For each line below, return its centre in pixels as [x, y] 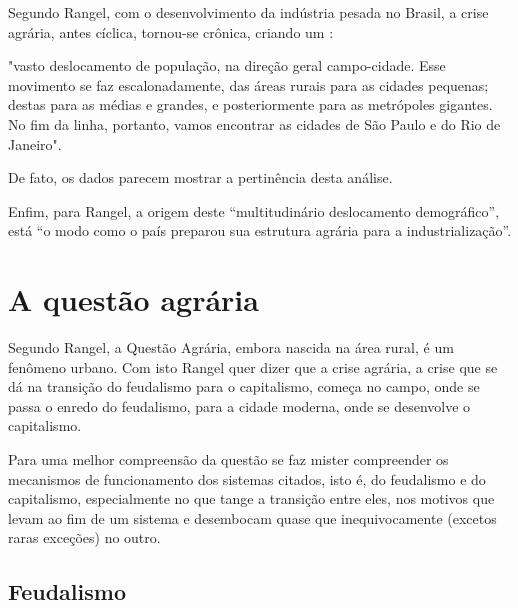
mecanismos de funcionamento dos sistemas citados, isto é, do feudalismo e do [247, 478]
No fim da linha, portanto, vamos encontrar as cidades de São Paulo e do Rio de [254, 123]
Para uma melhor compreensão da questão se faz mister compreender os [228, 459]
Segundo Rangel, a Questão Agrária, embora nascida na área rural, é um [231, 347]
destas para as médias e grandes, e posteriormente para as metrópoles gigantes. [250, 104]
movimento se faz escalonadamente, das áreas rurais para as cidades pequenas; [248, 84]
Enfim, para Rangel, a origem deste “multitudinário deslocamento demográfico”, [254, 210]
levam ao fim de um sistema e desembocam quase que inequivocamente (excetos [252, 517]
